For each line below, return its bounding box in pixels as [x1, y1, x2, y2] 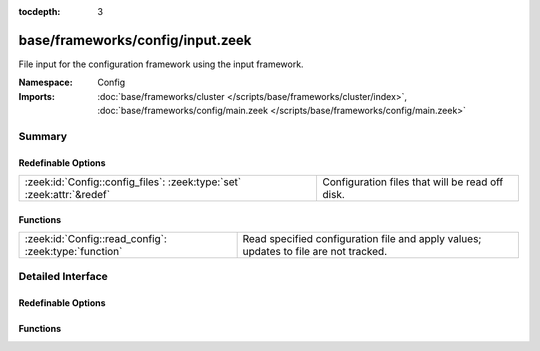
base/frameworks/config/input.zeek [18, 31, 252, 49]
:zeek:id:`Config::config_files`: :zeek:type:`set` [24, 175, 242, 189]
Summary [18, 129, 68, 143]
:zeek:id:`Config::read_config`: [24, 232, 167, 246]
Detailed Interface [18, 270, 109, 284]
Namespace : [18, 76, 74, 89]
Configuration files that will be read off [322, 175, 504, 189]
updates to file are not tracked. [242, 245, 388, 259]
